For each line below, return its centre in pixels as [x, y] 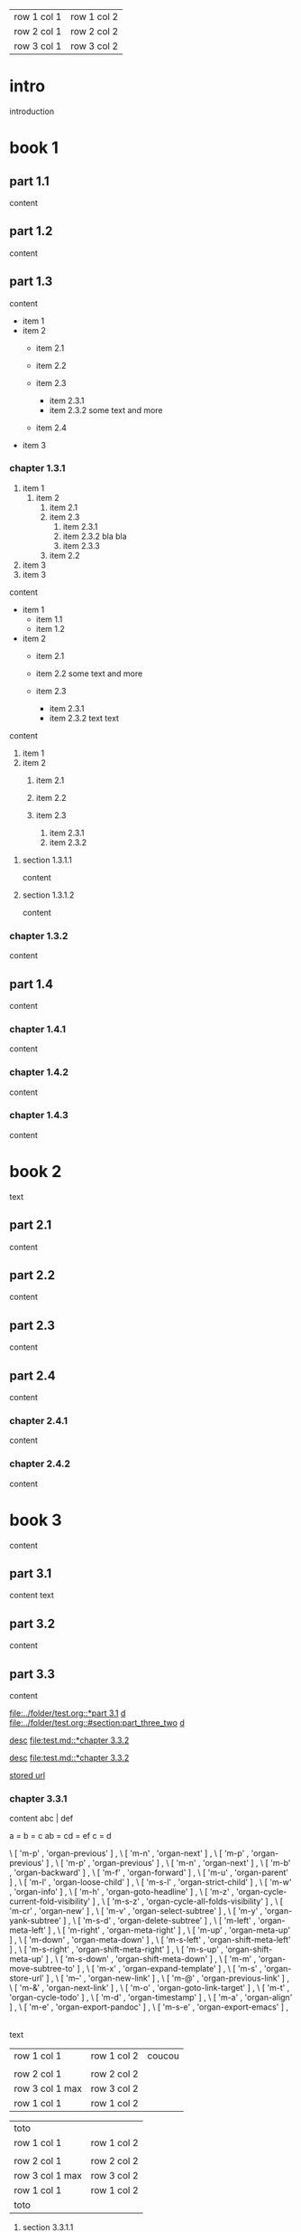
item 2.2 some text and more [89, 673]
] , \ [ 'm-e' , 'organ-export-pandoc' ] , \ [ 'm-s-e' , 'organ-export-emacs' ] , [149, 2007]
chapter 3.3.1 [38, 1798]
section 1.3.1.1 [47, 860]
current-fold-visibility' [50, 1901]
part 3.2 [32, 1623]
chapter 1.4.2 [39, 1072]
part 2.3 [32, 1325]
